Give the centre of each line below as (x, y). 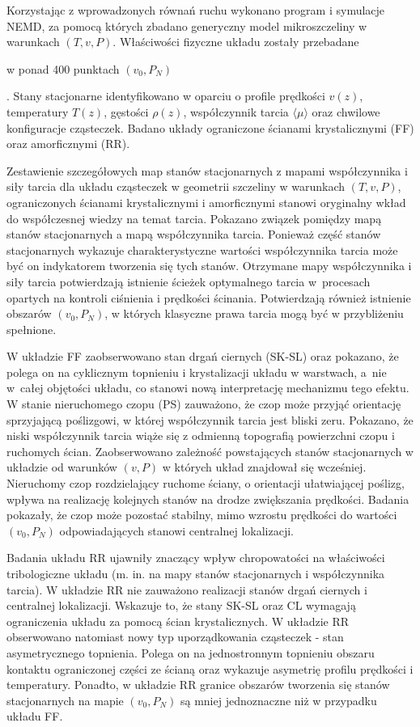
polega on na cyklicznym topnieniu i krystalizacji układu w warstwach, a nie (197, 372)
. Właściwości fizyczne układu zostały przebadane (236, 42)
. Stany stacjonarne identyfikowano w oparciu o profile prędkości (166, 96)
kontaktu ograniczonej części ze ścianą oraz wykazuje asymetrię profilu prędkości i (210, 668)
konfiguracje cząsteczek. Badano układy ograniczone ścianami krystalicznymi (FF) (210, 127)
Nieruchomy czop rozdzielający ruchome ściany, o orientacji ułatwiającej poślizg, (206, 483)
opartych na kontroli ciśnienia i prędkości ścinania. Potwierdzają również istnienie (209, 297)
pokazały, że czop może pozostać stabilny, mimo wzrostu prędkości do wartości (202, 515)
